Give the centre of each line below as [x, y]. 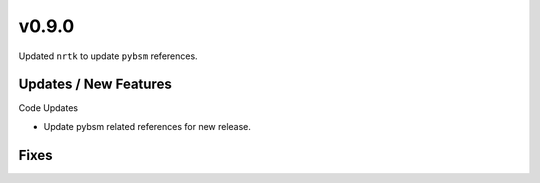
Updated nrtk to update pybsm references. [108, 56]
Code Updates [48, 108]
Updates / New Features [95, 84]
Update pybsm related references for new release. [147, 126]
